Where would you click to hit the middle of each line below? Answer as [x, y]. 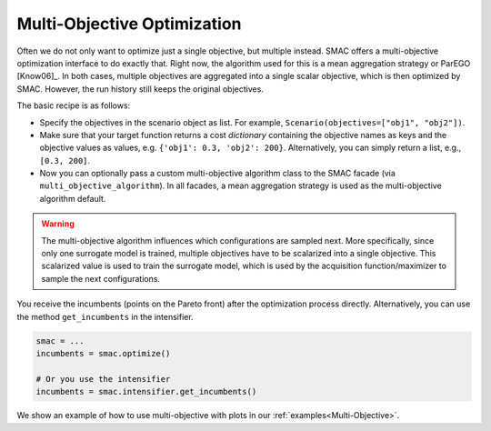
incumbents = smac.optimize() [103, 353]
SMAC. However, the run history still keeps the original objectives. [140, 89]
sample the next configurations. [101, 278]
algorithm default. [73, 198]
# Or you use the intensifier [103, 379]
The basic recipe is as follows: [74, 105]
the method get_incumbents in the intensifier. [105, 316]
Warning [58, 224]
